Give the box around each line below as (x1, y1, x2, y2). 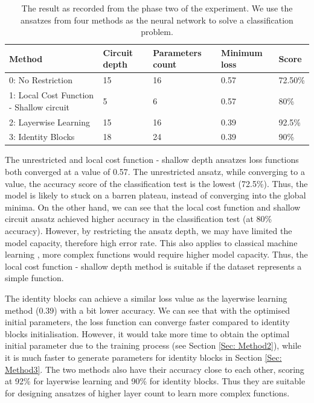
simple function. (5, 271, 64, 284)
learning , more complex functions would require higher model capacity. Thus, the (5, 248, 308, 261)
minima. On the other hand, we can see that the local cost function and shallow (5, 200, 301, 213)
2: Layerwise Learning (9, 115, 90, 128)
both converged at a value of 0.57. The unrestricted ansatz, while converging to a (5, 165, 305, 178)
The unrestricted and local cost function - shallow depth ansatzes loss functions (5, 153, 299, 166)
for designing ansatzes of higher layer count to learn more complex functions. (5, 386, 290, 399)
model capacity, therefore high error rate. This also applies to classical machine (5, 236, 298, 249)
